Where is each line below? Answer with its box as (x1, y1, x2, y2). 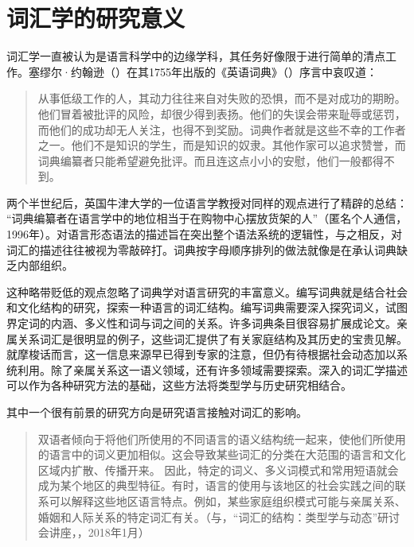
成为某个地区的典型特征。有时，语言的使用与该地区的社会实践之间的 (37, 477, 395, 494)
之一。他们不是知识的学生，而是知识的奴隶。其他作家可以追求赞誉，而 (37, 137, 406, 153)
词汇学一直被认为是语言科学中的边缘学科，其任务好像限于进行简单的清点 (6, 48, 385, 64)
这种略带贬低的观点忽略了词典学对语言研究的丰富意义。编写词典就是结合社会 (6, 283, 408, 300)
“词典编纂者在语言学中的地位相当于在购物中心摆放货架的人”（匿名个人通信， (6, 210, 408, 227)
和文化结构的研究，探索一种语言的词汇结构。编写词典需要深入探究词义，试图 (6, 299, 408, 316)
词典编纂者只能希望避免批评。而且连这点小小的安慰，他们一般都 (37, 152, 373, 169)
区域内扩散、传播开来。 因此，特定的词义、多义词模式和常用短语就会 (37, 461, 399, 478)
